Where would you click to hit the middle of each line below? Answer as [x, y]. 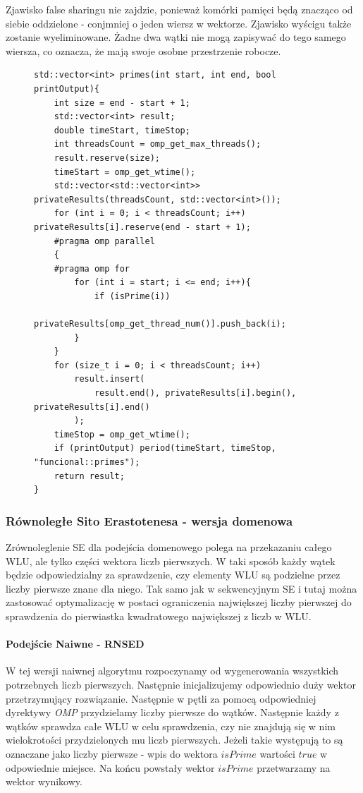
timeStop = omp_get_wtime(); [122, 434]
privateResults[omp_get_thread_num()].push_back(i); [160, 324]
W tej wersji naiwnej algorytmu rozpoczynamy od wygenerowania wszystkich [172, 671]
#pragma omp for [92, 268]
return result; [89, 476]
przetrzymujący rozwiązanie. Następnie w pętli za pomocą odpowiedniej [161, 698]
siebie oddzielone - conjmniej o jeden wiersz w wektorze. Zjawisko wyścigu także [179, 23]
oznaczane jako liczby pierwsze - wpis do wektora [112, 753]
